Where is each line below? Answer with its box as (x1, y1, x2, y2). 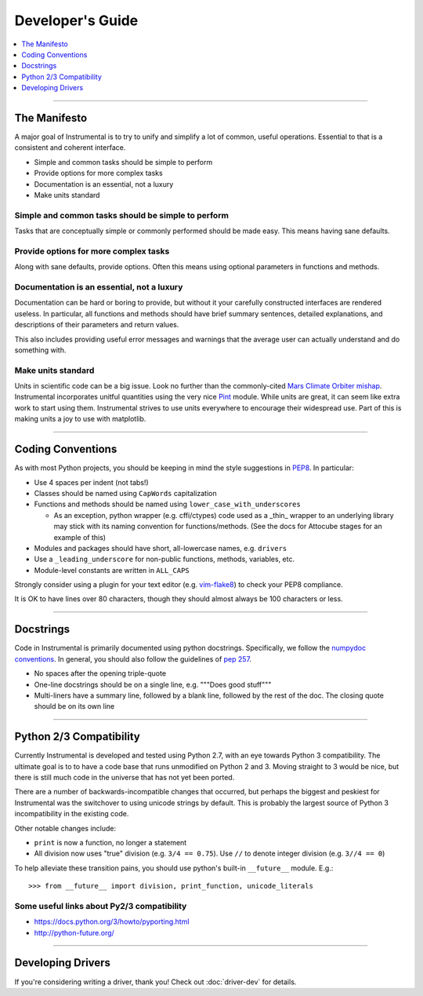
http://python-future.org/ (34, 928, 115, 937)
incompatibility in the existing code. (14, 809, 129, 819)
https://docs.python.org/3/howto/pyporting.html (34, 917, 190, 926)
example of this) (53, 532, 106, 542)
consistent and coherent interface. (14, 143, 126, 152)
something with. (14, 345, 67, 355)
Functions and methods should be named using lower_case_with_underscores (34, 499, 301, 509)
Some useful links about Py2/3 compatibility (14, 900, 187, 911)
